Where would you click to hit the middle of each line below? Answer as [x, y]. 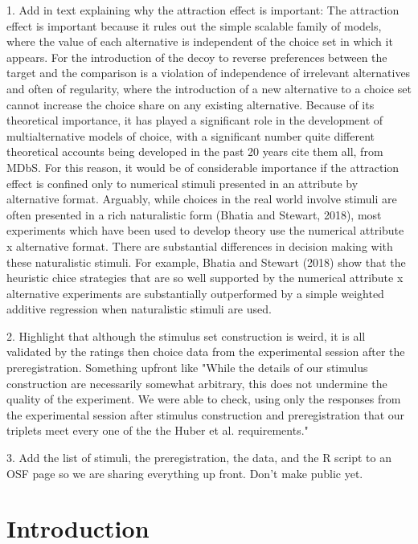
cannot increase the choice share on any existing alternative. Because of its [191, 104]
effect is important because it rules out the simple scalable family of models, [194, 25]
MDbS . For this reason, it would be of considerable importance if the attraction [203, 167]
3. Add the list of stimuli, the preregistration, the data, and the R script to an [199, 458]
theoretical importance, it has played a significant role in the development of [195, 120]
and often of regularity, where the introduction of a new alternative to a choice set [209, 88]
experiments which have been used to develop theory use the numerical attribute [205, 230]
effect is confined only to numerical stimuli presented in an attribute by [182, 183]
